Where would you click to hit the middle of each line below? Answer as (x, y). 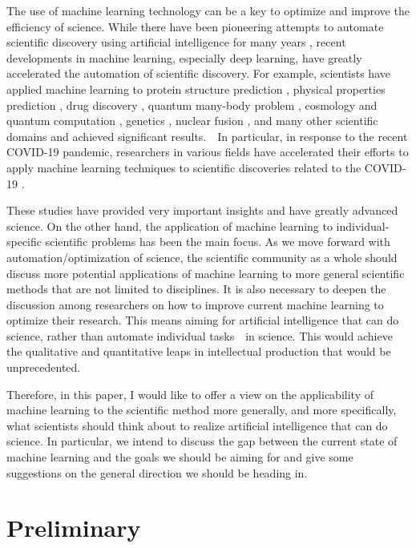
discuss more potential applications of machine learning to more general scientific (206, 273)
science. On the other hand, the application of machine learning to (170, 226)
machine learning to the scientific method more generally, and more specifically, (202, 410)
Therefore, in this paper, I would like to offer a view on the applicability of (190, 394)
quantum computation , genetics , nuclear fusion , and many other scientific (192, 121)
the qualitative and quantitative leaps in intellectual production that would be (199, 351)
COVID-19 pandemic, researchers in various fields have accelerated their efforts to (208, 152)
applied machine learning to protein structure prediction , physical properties (196, 89)
